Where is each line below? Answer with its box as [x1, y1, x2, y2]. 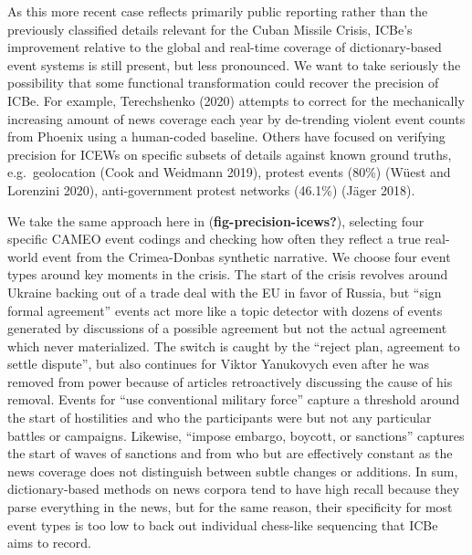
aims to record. [7, 533, 91, 552]
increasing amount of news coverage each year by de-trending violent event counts [7, 109, 466, 128]
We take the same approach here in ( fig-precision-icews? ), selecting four [7, 211, 425, 230]
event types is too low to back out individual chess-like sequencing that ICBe [7, 515, 438, 534]
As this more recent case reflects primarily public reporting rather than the [7, 2, 428, 20]
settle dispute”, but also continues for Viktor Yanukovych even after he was [7, 354, 430, 373]
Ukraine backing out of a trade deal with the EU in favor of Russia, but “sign [7, 282, 442, 301]
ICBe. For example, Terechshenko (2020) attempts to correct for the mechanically [7, 90, 465, 110]
